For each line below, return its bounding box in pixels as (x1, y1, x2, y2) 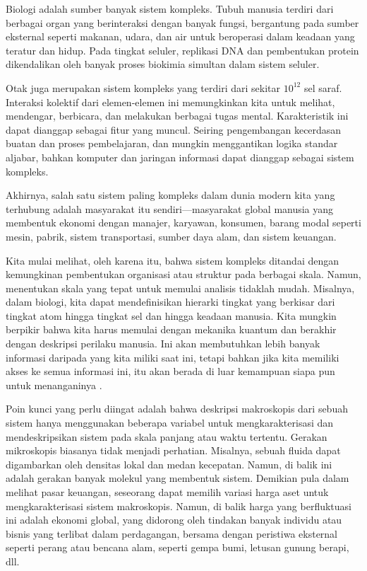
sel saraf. (303, 80, 342, 95)
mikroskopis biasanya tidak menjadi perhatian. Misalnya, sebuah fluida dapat (6, 443, 341, 458)
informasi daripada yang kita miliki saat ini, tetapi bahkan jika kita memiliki (6, 350, 339, 364)
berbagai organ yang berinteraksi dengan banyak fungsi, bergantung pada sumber (6, 15, 359, 30)
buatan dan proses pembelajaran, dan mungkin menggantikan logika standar (6, 136, 338, 151)
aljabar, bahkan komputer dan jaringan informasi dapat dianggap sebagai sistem (6, 149, 354, 164)
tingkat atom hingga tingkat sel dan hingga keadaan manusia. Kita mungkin (6, 308, 337, 323)
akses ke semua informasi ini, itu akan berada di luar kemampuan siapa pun (6, 364, 335, 379)
